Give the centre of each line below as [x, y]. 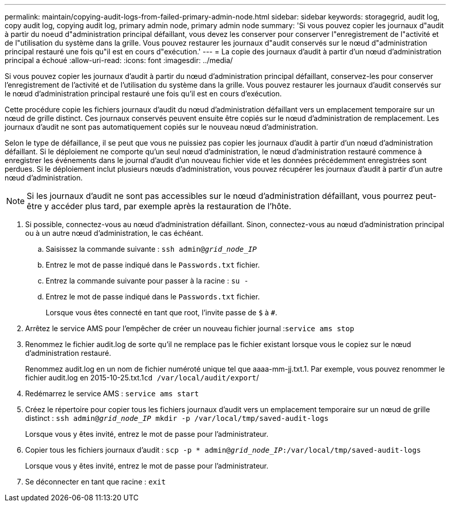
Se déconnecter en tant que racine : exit [95, 482]
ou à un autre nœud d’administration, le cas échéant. [114, 233]
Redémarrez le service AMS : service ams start [112, 393]
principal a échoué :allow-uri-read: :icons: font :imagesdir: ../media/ [119, 60]
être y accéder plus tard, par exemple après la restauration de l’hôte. [159, 206]
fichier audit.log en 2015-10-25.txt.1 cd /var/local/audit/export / [142, 378]
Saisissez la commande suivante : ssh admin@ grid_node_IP [151, 249]
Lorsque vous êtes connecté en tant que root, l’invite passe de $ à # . [162, 312]
